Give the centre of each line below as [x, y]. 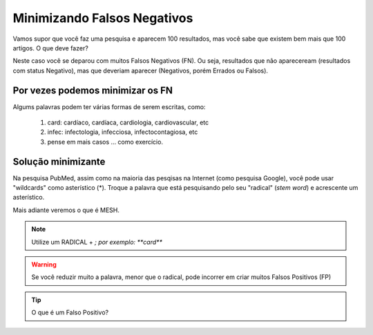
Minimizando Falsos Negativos [103, 18]
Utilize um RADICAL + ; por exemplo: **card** [97, 242]
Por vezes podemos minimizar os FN [93, 90]
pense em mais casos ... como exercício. [105, 142]
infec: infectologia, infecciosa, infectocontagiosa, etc [123, 132]
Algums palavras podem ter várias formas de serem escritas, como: [109, 106]
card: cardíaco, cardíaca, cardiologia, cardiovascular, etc [128, 123]
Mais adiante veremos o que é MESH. [66, 210]
